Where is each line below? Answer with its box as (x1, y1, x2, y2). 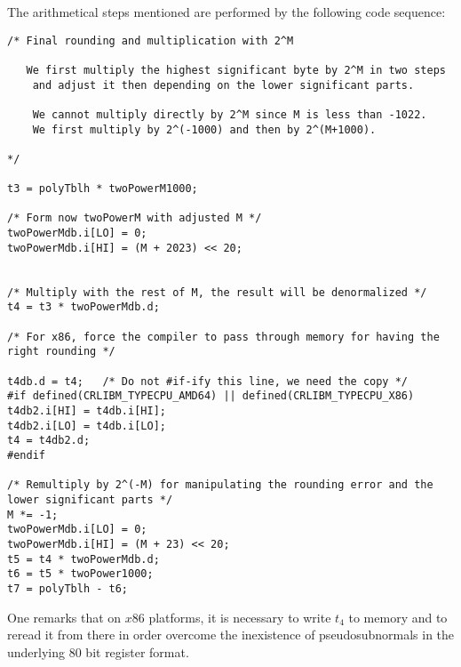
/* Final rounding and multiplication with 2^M (7, 34, 294, 47)
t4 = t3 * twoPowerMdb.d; (7, 301, 160, 314)
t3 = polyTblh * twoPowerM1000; (7, 182, 198, 196)
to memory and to (348, 607, 448, 626)
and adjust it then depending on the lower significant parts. (32, 78, 415, 92)
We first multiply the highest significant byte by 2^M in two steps (26, 63, 446, 76)
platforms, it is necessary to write (148, 607, 331, 626)
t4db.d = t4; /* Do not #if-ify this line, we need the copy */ (7, 374, 409, 388)
